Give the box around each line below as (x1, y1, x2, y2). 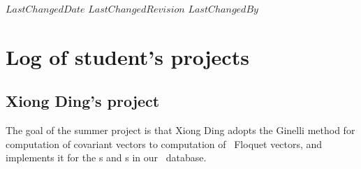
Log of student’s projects (6, 42, 249, 71)
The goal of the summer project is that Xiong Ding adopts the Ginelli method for (6, 123, 355, 138)
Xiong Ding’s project (6, 90, 160, 112)
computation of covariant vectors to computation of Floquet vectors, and (6, 136, 323, 151)
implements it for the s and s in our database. (6, 150, 207, 165)
